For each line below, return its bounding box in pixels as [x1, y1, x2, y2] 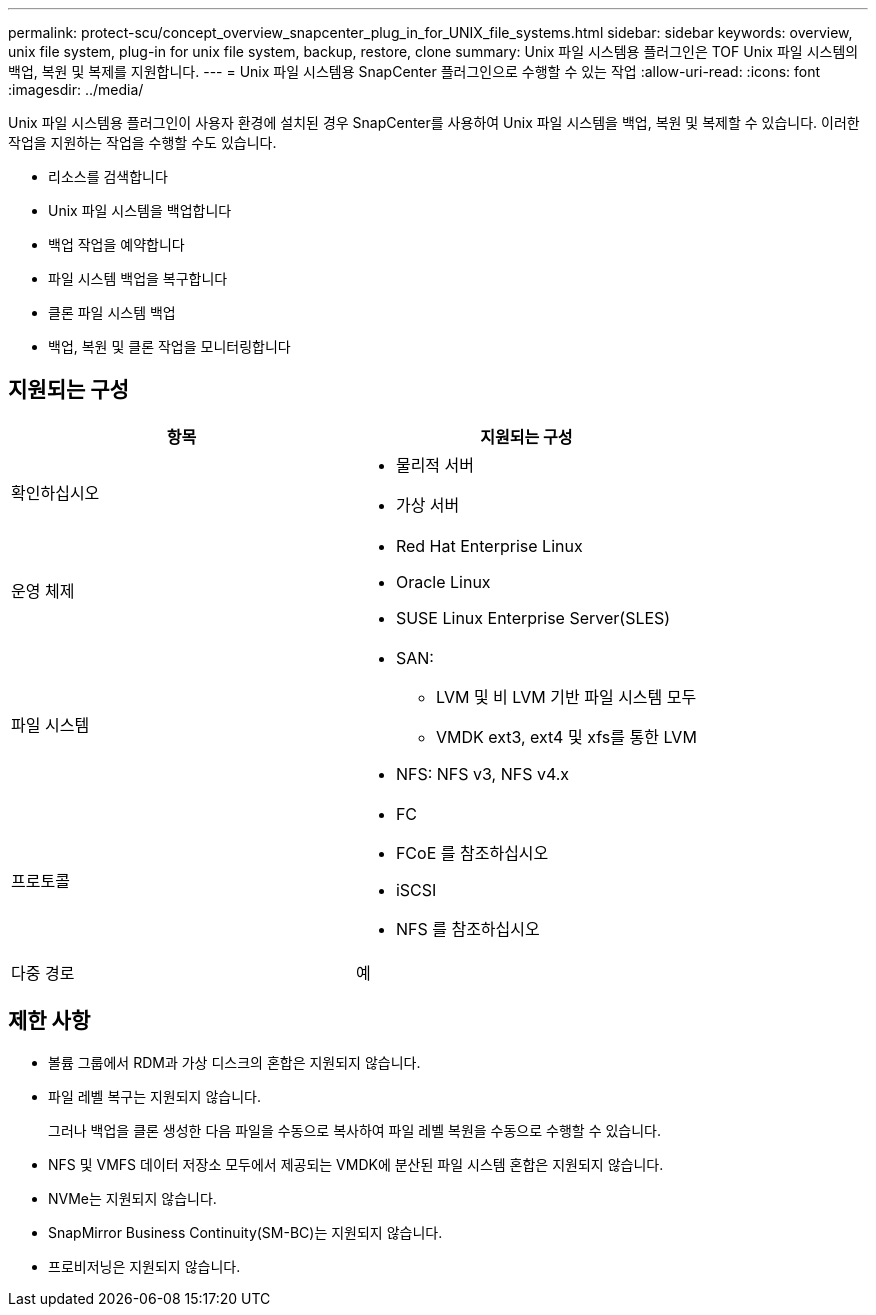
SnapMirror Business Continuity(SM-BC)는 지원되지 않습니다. [48, 1223, 443, 1241]
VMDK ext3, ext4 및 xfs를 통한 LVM [435, 726, 697, 747]
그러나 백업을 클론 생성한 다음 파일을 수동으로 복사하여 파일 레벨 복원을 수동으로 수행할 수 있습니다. [48, 1121, 661, 1139]
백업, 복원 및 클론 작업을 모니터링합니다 [48, 338, 291, 355]
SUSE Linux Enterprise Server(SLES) [395, 607, 671, 628]
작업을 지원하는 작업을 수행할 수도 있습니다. [8, 134, 277, 151]
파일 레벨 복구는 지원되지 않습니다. [48, 1087, 261, 1105]
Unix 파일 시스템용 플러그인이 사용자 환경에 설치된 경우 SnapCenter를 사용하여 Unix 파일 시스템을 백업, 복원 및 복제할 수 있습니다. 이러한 [8, 114, 860, 131]
